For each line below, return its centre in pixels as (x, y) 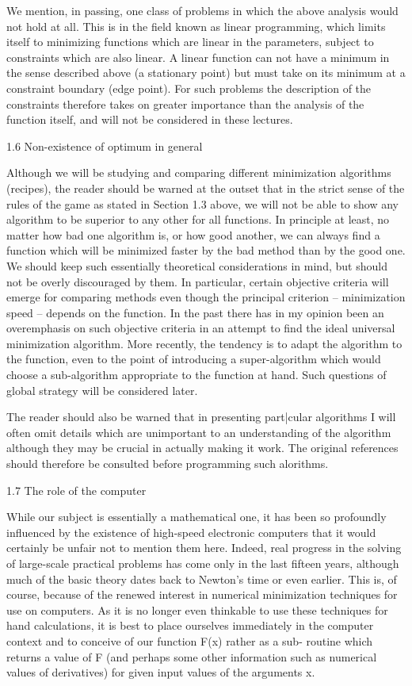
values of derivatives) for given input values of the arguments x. (161, 672)
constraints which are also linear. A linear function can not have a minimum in (198, 57)
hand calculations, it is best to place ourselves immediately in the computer (190, 625)
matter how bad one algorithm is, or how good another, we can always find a (193, 234)
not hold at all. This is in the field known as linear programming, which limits (196, 26)
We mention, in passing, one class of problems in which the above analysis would (202, 10)
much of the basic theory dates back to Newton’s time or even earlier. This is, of (202, 579)
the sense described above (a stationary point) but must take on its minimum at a (206, 73)
